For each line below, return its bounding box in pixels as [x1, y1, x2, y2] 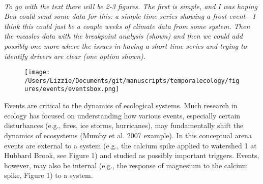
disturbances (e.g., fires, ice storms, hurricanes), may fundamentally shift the [4, 120, 244, 131]
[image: [24, 69, 50, 76]
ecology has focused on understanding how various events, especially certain [4, 110, 241, 120]
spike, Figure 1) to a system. [4, 170, 93, 180]
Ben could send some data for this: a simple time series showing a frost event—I [4, 11, 255, 21]
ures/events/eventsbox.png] [24, 85, 120, 93]
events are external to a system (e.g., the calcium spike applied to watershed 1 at [4, 140, 257, 150]
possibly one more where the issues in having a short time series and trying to [4, 40, 247, 51]
